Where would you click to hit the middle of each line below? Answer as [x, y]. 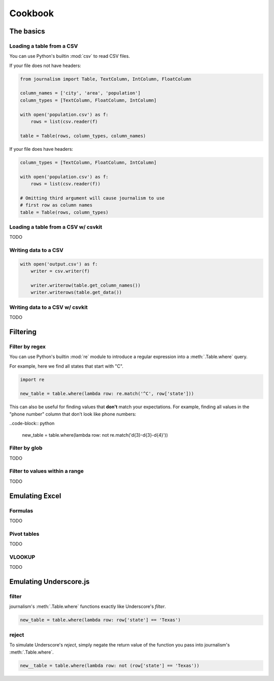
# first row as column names [56, 205]
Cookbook [32, 13]
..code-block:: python [32, 424]
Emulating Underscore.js [49, 582]
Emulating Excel [35, 496]
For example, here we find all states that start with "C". [66, 366]
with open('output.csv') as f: [59, 264]
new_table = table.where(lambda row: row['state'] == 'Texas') [100, 620]
